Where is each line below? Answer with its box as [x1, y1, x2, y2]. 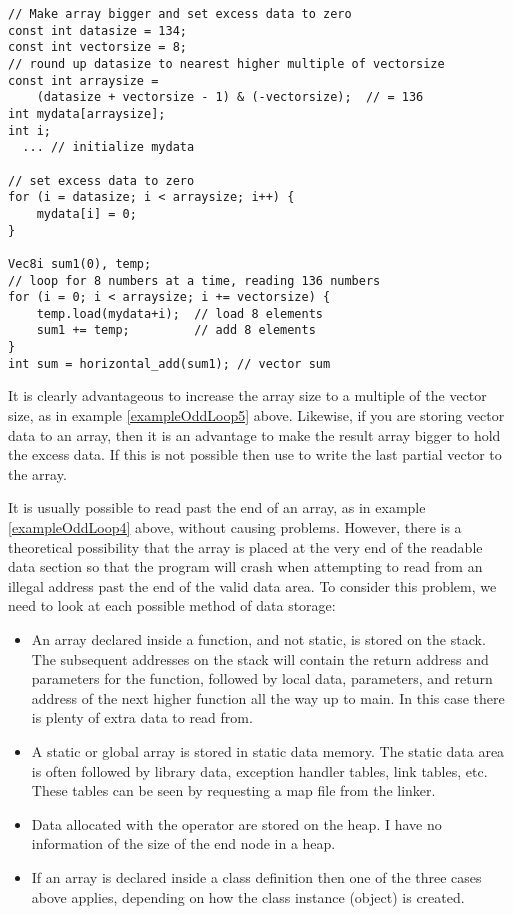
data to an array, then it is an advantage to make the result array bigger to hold [8, 424, 501, 445]
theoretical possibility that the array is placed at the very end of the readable [8, 536, 483, 557]
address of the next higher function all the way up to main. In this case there [31, 687, 505, 708]
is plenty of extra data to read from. [31, 707, 253, 728]
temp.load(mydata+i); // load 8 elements [36, 306, 323, 321]
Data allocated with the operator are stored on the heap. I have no [31, 813, 442, 834]
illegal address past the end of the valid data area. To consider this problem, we [8, 575, 497, 596]
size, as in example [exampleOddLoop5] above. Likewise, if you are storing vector [8, 405, 505, 426]
